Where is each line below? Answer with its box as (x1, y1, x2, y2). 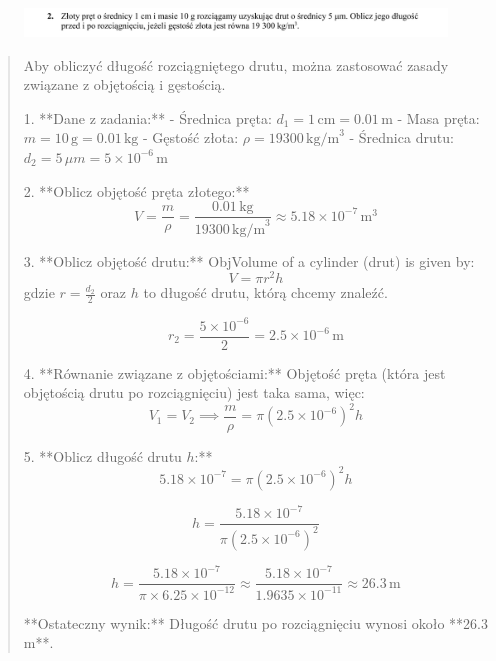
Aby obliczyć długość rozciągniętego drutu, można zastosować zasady (23, 54, 449, 75)
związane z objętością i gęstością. (23, 74, 226, 95)
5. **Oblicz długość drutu (23, 445, 182, 466)
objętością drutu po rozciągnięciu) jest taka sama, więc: (23, 382, 365, 403)
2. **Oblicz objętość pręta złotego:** (23, 180, 250, 201)
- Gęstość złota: (143, 127, 239, 148)
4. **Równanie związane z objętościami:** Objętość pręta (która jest (23, 362, 446, 383)
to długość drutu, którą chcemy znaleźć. (143, 282, 388, 303)
